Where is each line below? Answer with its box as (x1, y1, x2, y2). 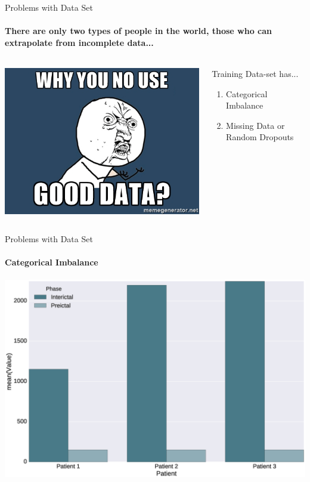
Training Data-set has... (212, 67, 299, 79)
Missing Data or (226, 119, 285, 131)
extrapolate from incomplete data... (5, 36, 154, 48)
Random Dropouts (226, 131, 294, 143)
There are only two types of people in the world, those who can (5, 24, 272, 37)
